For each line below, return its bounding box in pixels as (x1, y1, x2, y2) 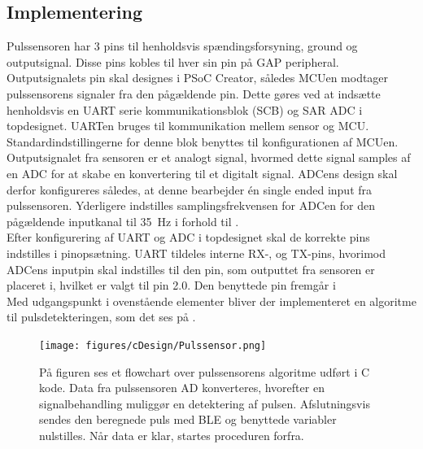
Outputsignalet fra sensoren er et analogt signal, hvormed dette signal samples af (7, 149, 411, 166)
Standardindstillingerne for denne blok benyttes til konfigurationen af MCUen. (7, 133, 399, 150)
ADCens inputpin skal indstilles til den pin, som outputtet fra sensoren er (7, 260, 375, 277)
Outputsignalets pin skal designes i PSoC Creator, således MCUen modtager (7, 69, 389, 86)
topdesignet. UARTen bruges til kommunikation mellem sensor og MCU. (7, 117, 369, 134)
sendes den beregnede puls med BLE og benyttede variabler (39, 411, 337, 428)
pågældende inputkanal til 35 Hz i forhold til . (7, 212, 239, 229)
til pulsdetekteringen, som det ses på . (7, 308, 196, 325)
